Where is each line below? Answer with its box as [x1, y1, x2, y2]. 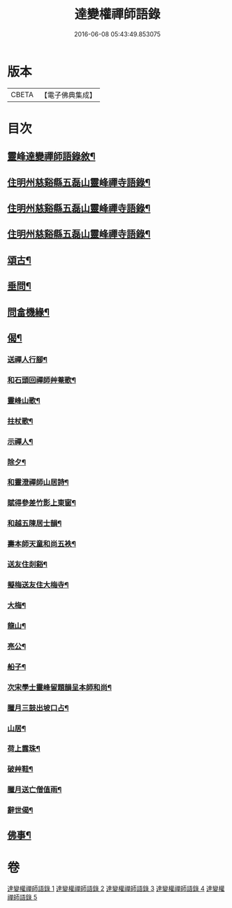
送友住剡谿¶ [7, 559, 48, 569]
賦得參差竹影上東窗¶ [7, 498, 77, 508]
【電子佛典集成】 [40, 90, 96, 100]
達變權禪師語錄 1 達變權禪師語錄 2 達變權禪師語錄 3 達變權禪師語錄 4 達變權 [7, 884, 225, 893]
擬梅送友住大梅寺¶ [7, 580, 69, 590]
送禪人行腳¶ [7, 354, 48, 364]
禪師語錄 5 [7, 893, 38, 901]
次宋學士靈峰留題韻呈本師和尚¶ [7, 682, 112, 692]
